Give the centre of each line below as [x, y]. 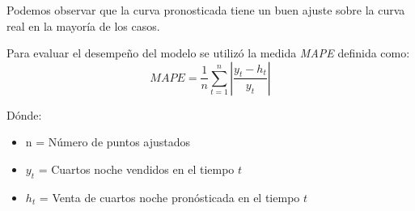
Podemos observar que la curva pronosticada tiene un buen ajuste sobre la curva [206, 10]
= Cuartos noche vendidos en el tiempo [136, 169]
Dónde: [24, 114]
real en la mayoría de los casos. [83, 25]
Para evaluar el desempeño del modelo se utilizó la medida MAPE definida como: [208, 53]
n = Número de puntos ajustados [108, 142]
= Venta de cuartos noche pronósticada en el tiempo [169, 197]
